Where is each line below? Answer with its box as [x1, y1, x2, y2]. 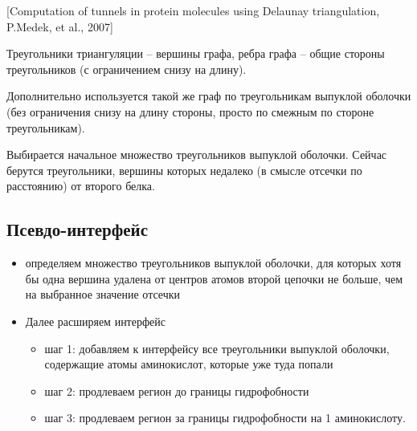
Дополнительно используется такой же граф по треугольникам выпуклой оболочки [6, 87, 411, 104]
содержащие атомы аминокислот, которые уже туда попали [44, 356, 333, 372]
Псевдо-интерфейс [6, 217, 149, 242]
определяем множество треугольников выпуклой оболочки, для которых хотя [25, 254, 402, 271]
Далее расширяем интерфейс [25, 312, 166, 329]
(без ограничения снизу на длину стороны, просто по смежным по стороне [6, 103, 374, 120]
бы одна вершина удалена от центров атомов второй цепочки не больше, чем [25, 270, 403, 287]
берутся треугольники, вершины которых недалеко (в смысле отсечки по [6, 161, 362, 178]
